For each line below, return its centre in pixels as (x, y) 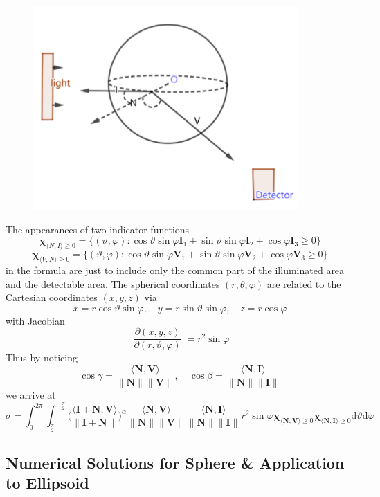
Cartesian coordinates (52, 297)
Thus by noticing (42, 358)
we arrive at (31, 395)
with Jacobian (35, 320)
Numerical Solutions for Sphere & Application (175, 462)
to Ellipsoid (47, 482)
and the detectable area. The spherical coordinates (113, 283)
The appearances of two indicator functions (98, 229)
